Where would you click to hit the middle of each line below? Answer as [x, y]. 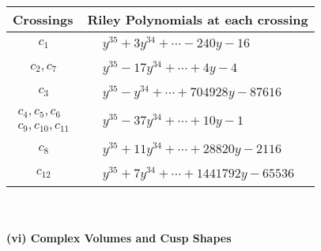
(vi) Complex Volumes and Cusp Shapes [119, 238]
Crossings [43, 19]
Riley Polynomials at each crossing [198, 19]
